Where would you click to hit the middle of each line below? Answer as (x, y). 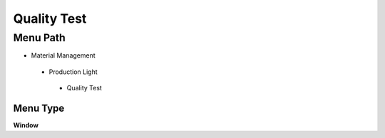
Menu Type (39, 108)
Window (26, 125)
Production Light (73, 72)
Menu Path (39, 38)
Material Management (63, 55)
